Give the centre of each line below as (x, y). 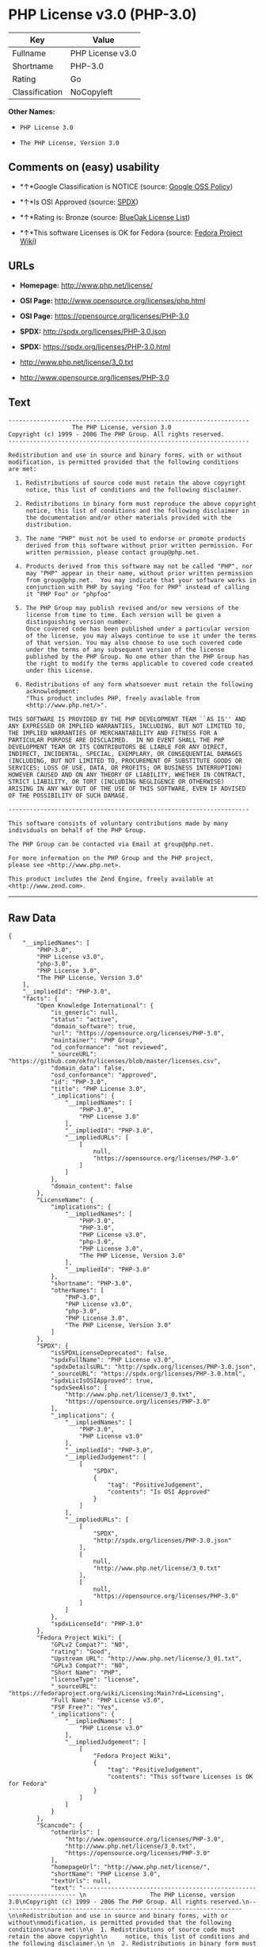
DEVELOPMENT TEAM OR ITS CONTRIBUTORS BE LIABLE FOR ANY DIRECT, (118, 747)
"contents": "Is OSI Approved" (159, 1492)
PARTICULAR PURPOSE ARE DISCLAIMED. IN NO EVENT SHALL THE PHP (116, 740)
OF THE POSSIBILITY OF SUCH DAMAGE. (68, 796)
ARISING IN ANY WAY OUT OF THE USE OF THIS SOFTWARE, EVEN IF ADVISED (127, 789)
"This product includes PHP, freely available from (113, 699)
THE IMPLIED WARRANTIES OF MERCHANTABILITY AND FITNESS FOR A (113, 733)
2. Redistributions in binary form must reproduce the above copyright (136, 504)
